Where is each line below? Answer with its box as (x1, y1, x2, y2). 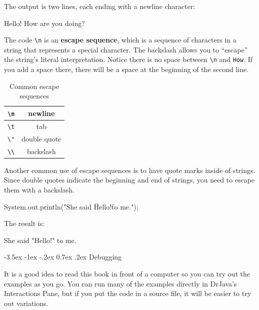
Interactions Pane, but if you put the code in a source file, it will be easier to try (4, 288, 251, 298)
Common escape (9, 80, 59, 91)
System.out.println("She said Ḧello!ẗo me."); (4, 201, 138, 211)
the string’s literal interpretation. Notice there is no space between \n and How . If (4, 54, 253, 64)
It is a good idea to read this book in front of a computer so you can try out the (4, 268, 250, 278)
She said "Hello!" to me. (4, 234, 76, 245)
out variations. (4, 297, 48, 308)
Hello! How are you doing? (4, 17, 85, 28)
